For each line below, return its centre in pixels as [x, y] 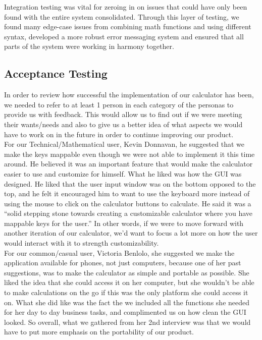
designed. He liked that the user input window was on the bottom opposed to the [130, 183]
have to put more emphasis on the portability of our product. [99, 332]
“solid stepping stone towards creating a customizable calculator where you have [128, 213]
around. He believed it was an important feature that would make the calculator [128, 164]
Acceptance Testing [56, 73]
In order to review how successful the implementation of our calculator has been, [129, 95]
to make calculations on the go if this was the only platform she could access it [126, 292]
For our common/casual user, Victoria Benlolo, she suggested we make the [119, 252]
